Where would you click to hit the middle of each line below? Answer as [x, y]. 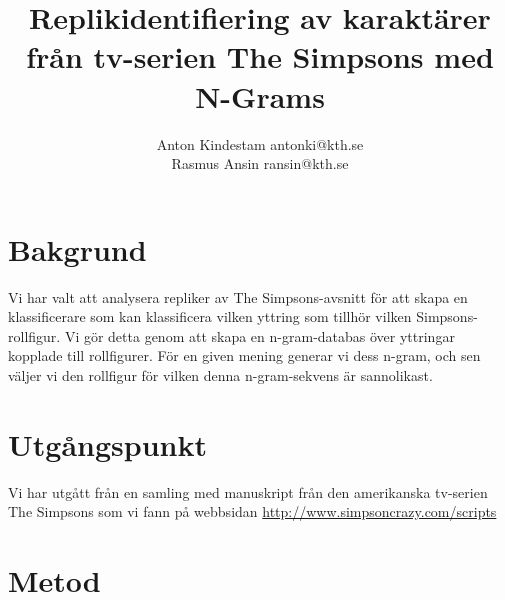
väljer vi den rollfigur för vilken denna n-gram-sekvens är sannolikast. [220, 375]
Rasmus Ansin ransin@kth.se [260, 163]
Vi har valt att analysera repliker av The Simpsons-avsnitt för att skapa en [238, 296]
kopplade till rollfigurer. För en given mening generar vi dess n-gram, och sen [244, 355]
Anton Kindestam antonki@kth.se [260, 143]
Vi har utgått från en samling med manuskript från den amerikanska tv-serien [248, 491]
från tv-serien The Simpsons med [260, 56]
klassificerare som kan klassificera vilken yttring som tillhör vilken [210, 316]
